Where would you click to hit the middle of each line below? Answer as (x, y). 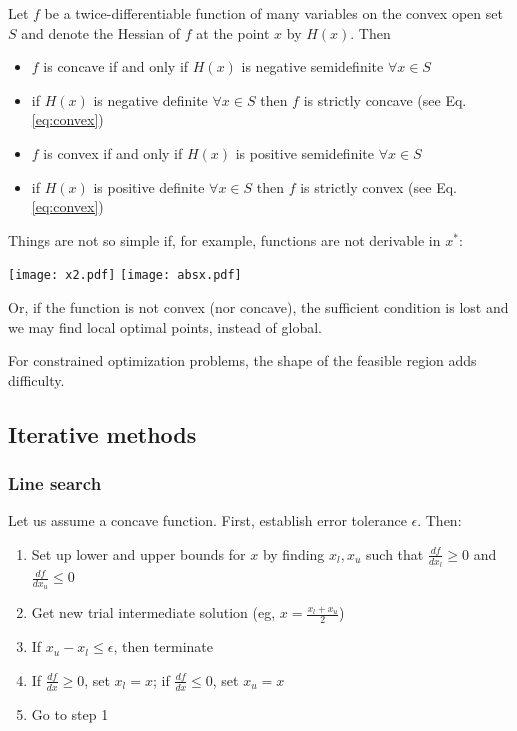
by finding (293, 553)
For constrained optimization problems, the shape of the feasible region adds (242, 360)
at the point (233, 32)
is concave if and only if (116, 66)
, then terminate (163, 646)
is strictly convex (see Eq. (378, 186)
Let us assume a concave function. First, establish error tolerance (207, 520)
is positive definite (149, 186)
